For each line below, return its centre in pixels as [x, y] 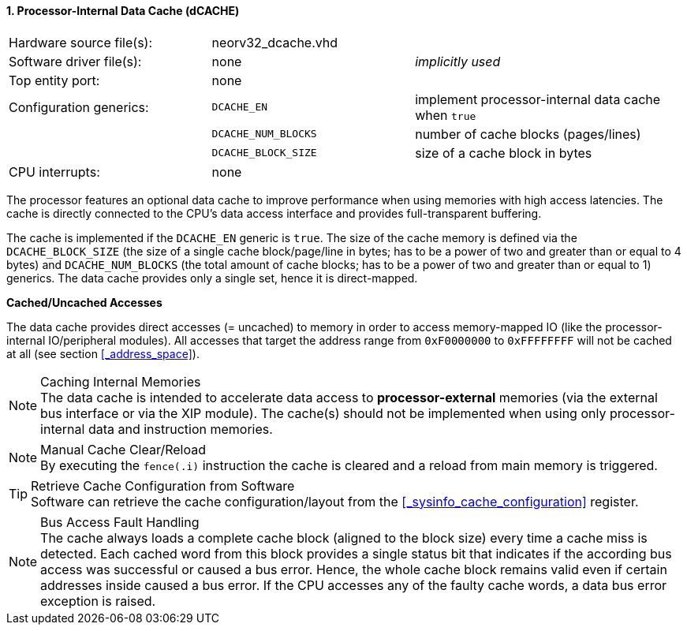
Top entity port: [54, 80]
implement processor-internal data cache [538, 99]
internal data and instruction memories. [157, 429]
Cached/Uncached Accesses [84, 302]
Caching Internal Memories [121, 381]
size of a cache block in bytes [504, 153]
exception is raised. [98, 601]
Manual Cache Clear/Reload [123, 449]
